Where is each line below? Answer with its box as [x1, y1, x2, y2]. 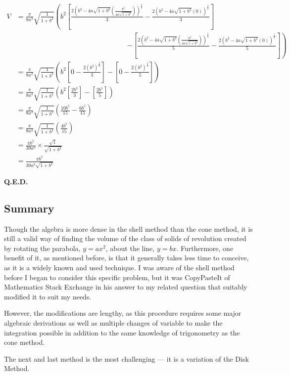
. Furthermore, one [176, 243, 234, 253]
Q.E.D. [4, 176, 28, 186]
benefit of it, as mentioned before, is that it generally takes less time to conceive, [4, 252, 249, 263]
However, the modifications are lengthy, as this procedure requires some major [4, 308, 242, 318]
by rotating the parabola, [4, 243, 81, 253]
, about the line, [105, 243, 155, 253]
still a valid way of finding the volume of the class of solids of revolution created [4, 233, 246, 244]
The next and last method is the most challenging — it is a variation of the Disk [4, 353, 249, 364]
